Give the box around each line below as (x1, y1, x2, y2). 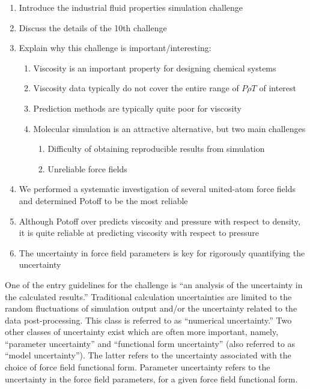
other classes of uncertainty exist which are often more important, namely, (5, 325, 279, 338)
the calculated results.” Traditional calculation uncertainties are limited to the (5, 290, 292, 303)
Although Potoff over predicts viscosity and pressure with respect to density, (19, 214, 300, 227)
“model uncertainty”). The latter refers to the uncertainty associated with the (5, 349, 291, 361)
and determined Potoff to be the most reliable (19, 194, 188, 207)
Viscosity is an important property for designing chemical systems (33, 61, 276, 74)
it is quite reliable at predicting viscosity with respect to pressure (19, 226, 260, 239)
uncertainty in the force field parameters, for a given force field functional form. (5, 372, 298, 385)
